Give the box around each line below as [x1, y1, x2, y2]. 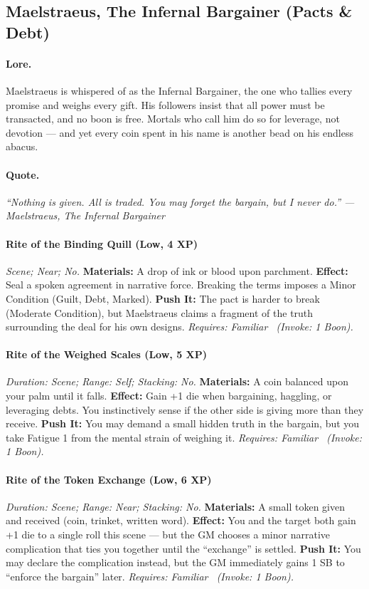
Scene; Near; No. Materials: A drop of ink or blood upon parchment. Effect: [6, 263, 348, 278]
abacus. [6, 139, 38, 154]
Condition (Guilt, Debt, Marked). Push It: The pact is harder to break [6, 291, 320, 306]
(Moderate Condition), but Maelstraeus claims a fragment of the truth [6, 305, 314, 320]
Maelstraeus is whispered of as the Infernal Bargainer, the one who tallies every [6, 83, 353, 98]
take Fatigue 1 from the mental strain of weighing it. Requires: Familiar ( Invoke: [6, 429, 363, 444]
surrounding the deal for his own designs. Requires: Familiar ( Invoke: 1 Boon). [6, 319, 353, 334]
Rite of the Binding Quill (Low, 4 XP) [6, 236, 198, 251]
